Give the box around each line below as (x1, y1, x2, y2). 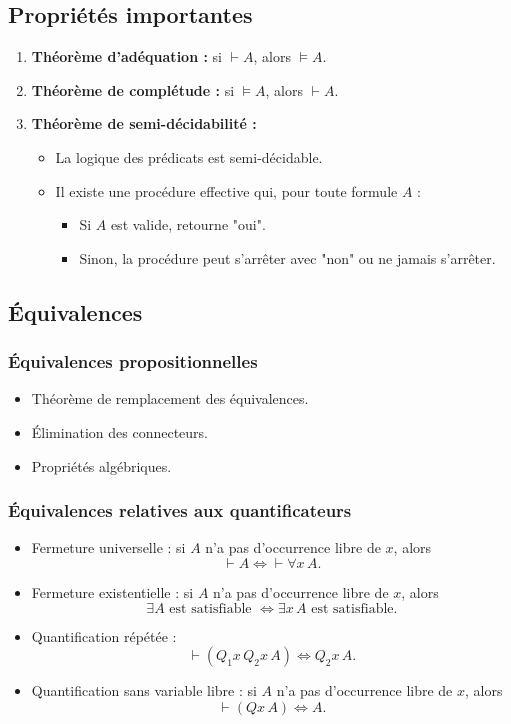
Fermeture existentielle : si (31, 581, 194, 602)
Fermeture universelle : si (31, 537, 186, 558)
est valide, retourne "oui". (110, 214, 266, 235)
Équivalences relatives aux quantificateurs (8, 498, 352, 523)
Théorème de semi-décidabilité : (31, 113, 257, 134)
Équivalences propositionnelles (8, 349, 258, 374)
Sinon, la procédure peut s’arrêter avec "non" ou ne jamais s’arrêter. (79, 247, 496, 268)
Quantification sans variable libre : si (31, 680, 257, 701)
